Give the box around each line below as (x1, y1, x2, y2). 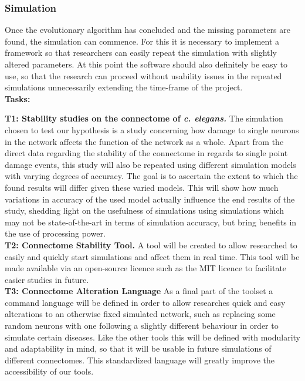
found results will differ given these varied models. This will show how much (5, 181, 279, 193)
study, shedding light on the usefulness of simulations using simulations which (5, 204, 284, 217)
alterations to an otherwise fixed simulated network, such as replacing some (5, 308, 276, 320)
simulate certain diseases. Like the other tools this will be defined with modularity (5, 331, 300, 343)
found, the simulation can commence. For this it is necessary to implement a (5, 35, 280, 47)
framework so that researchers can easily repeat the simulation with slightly (5, 46, 277, 59)
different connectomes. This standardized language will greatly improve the (5, 353, 275, 366)
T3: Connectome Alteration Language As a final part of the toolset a (5, 285, 273, 297)
